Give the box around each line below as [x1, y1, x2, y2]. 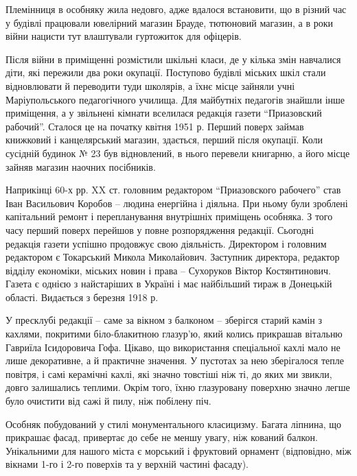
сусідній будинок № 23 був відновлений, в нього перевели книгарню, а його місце [5, 145, 350, 160]
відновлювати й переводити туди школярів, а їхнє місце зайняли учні [5, 78, 295, 93]
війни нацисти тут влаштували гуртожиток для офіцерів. [5, 29, 242, 43]
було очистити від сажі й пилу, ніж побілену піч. [5, 394, 211, 408]
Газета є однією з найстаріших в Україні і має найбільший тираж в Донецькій [5, 276, 332, 291]
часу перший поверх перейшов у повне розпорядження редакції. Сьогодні [5, 222, 314, 237]
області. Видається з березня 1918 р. [5, 289, 159, 304]
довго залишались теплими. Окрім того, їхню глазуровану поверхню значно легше [5, 380, 350, 394]
